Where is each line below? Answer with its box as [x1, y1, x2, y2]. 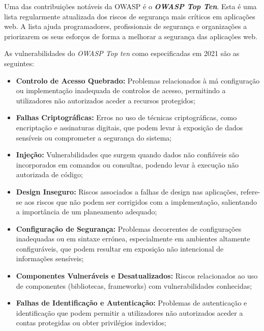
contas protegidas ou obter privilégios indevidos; [16, 317, 166, 328]
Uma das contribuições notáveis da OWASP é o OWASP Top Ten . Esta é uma [4, 1, 257, 11]
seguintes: [4, 58, 34, 68]
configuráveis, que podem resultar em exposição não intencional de [16, 243, 224, 254]
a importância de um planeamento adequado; [16, 206, 157, 217]
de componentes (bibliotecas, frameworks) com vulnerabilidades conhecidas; [16, 280, 252, 291]
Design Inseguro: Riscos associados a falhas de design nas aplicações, [16, 186, 239, 197]
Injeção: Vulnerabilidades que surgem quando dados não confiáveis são [16, 149, 239, 160]
